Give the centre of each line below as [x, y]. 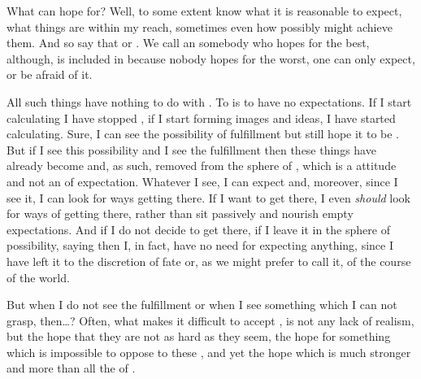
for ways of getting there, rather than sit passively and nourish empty [180, 213]
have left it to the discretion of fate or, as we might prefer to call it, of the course [209, 261]
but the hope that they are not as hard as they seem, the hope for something [199, 336]
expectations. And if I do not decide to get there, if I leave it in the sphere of [198, 229]
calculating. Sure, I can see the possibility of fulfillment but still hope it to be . [203, 134]
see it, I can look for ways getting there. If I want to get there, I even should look [208, 197]
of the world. [38, 277]
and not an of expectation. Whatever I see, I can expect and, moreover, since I [202, 181]
